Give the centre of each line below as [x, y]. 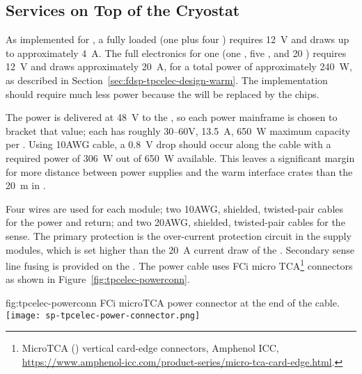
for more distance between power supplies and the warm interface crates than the [179, 171]
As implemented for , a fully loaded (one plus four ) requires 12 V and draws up [178, 39]
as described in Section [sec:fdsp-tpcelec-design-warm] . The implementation [167, 80]
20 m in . [26, 185]
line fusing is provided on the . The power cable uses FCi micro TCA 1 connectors [179, 265]
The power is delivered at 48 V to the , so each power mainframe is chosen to [172, 117]
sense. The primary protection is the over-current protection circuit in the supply [179, 235]
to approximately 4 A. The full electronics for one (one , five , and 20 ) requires [176, 52]
